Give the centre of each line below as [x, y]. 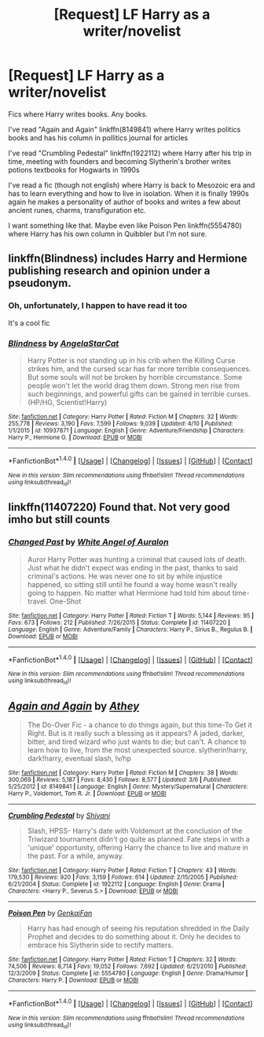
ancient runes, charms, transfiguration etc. [77, 210]
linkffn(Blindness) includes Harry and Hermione [128, 259]
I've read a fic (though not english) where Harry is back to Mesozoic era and [132, 185]
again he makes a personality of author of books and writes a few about [125, 202]
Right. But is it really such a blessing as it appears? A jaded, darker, [136, 734]
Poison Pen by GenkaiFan [50, 913]
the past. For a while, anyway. [75, 856]
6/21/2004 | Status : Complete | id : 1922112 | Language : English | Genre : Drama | [117, 884]
